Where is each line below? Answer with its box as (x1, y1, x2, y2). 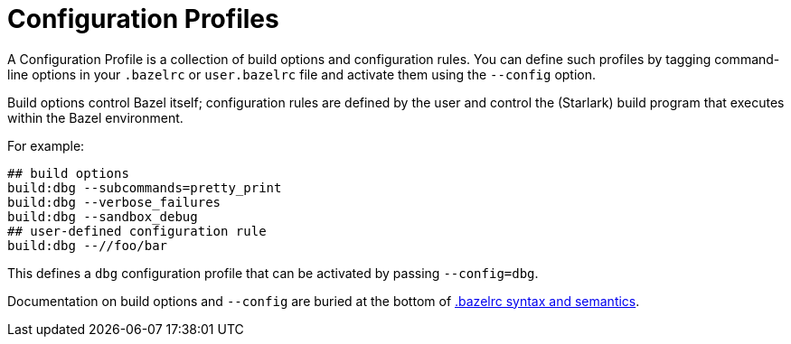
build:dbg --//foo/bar (7, 237, 168, 253)
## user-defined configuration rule (7, 223, 267, 238)
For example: (7, 137, 85, 153)
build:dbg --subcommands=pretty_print (7, 180, 282, 195)
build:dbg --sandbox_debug (7, 209, 198, 224)
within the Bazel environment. (7, 109, 184, 126)
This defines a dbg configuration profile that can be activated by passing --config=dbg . (7, 265, 539, 281)
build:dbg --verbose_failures (7, 194, 221, 209)
